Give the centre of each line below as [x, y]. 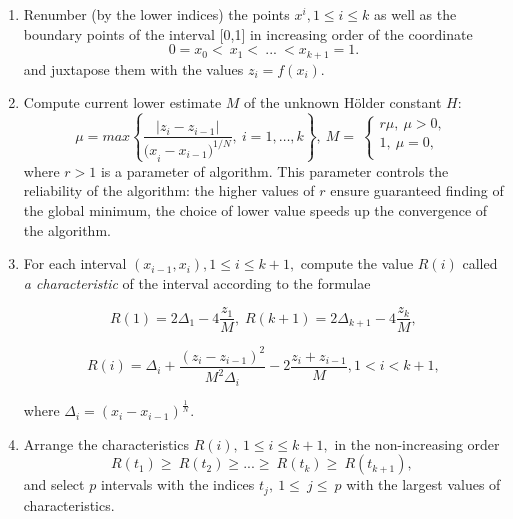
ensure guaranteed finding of [417, 190]
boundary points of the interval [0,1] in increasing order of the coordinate [248, 33]
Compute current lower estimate [122, 102]
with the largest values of [423, 484]
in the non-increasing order [417, 443]
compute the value [357, 263]
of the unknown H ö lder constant [343, 102]
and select [54, 484]
